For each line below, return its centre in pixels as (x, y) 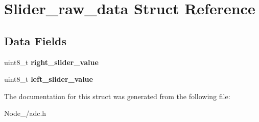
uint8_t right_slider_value (51, 62)
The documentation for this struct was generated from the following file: (117, 96)
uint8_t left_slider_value (49, 79)
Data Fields (36, 40)
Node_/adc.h (25, 113)
